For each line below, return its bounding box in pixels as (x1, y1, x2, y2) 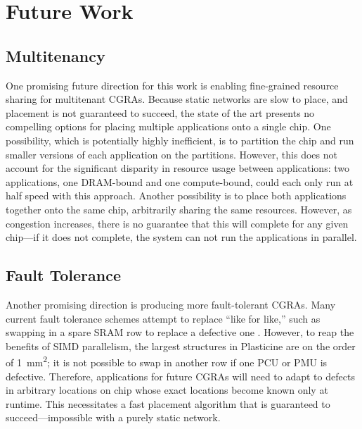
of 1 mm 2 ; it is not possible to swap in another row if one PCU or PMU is (6, 353, 328, 369)
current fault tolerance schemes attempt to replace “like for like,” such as (6, 311, 321, 325)
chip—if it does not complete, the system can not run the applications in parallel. (6, 230, 357, 244)
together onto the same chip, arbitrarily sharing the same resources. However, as (6, 201, 352, 216)
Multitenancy (6, 44, 105, 66)
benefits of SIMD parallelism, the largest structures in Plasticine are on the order (6, 338, 356, 353)
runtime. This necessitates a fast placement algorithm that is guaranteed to (6, 396, 330, 411)
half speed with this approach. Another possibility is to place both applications (6, 188, 347, 203)
